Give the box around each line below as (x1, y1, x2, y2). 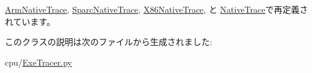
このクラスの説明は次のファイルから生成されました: (5, 35, 212, 48)
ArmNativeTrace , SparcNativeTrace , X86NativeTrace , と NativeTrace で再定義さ (5, 3, 308, 15)
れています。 (5, 15, 56, 27)
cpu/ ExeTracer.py (5, 55, 72, 68)
